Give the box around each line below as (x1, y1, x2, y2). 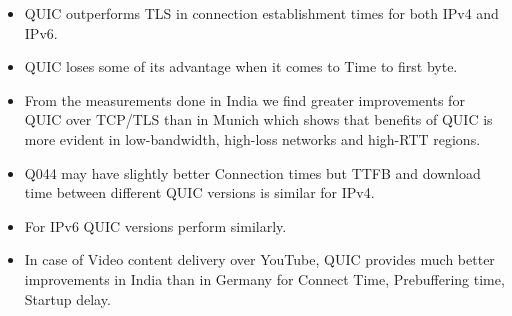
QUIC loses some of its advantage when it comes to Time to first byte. (24, 56, 458, 77)
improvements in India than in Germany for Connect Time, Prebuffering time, (24, 268, 505, 289)
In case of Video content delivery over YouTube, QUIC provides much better (24, 249, 495, 270)
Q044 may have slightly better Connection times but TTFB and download (24, 162, 481, 183)
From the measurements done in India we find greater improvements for (24, 89, 465, 110)
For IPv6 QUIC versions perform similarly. (24, 215, 287, 236)
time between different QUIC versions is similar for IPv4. (24, 182, 375, 203)
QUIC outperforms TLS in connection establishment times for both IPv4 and (24, 3, 499, 23)
